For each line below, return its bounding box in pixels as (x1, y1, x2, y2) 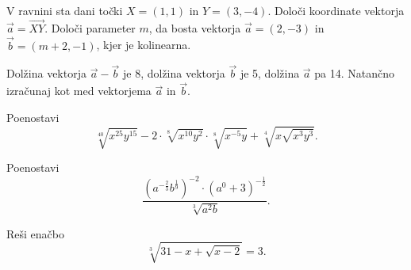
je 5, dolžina (240, 65, 300, 82)
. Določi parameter (44, 19, 136, 36)
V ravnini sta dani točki (6, 2, 123, 18)
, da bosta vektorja (148, 19, 241, 36)
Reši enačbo (6, 225, 64, 241)
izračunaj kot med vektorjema (6, 82, 152, 99)
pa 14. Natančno (314, 65, 395, 82)
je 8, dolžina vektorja (122, 65, 225, 82)
